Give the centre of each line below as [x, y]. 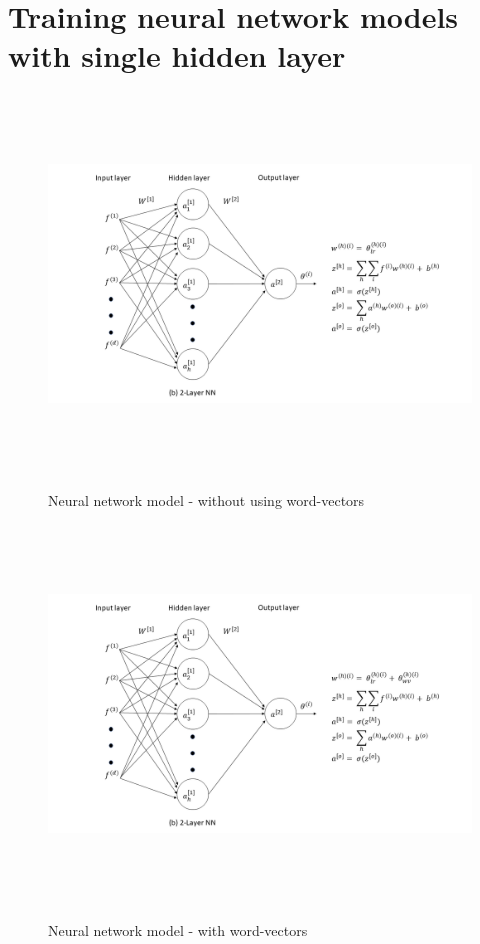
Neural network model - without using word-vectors [206, 499]
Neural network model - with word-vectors [178, 929]
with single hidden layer [177, 55]
